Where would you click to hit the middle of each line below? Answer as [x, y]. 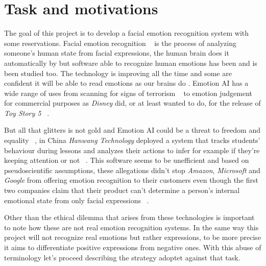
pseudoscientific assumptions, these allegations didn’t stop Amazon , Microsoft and [132, 170]
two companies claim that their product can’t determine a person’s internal [122, 190]
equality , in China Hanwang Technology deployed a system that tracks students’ [132, 140]
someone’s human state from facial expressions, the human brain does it [117, 53]
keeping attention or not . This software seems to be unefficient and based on [127, 160]
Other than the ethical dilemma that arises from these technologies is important [129, 217]
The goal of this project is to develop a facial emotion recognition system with [127, 33]
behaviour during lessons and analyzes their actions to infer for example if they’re [132, 150]
